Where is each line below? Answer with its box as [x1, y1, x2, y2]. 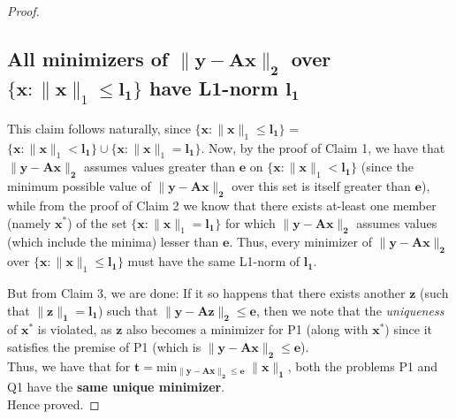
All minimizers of [7, 44, 169, 72]
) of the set [67, 213, 127, 232]
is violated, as [37, 320, 112, 339]
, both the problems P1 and [287, 356, 438, 375]
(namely [7, 213, 51, 232]
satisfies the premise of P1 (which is [7, 337, 201, 355]
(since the [361, 157, 414, 176]
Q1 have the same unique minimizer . [7, 377, 225, 396]
